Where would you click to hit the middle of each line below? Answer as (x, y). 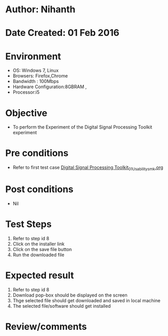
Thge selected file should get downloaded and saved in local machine (86, 300)
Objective (26, 113)
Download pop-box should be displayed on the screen (70, 295)
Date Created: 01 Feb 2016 (62, 33)
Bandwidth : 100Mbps (36, 81)
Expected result (40, 276)
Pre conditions (37, 153)
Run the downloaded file (38, 255)
